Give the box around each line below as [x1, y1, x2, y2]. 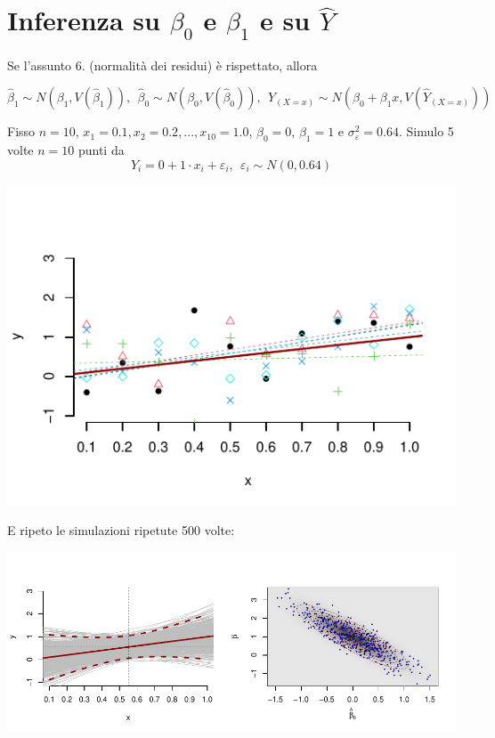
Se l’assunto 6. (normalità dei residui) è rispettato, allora [7, 55, 318, 74]
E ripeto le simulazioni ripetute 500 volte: [7, 521, 235, 539]
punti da [77, 140, 125, 158]
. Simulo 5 [398, 122, 454, 141]
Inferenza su [7, 2, 160, 38]
